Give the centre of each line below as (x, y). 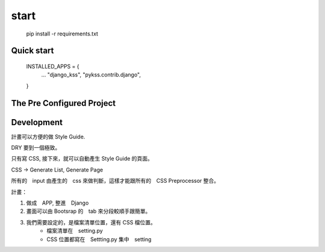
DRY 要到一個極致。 (36, 148)
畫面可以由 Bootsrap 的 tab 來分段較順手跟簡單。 (88, 211)
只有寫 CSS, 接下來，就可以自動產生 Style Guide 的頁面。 (82, 159)
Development (37, 122)
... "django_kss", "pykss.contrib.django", (91, 75)
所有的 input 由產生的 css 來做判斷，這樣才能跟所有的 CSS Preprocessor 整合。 (115, 181)
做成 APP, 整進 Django (57, 203)
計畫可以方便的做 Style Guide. (48, 137)
